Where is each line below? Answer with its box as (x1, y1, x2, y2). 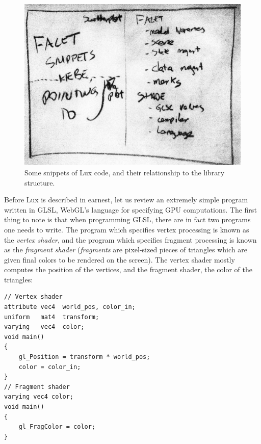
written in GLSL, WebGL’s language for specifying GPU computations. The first (4, 204, 257, 215)
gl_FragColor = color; (18, 423, 95, 431)
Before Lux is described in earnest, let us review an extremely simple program (4, 194, 248, 205)
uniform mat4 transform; (4, 313, 99, 321)
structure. (24, 177, 55, 188)
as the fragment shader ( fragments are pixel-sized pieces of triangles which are (4, 244, 247, 255)
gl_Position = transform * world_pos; (18, 353, 150, 361)
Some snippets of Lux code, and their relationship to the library (24, 167, 225, 177)
